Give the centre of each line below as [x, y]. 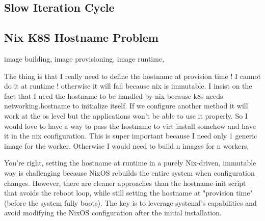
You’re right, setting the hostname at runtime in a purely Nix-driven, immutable [130, 163]
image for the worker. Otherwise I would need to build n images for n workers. [127, 145]
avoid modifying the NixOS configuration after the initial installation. [113, 213]
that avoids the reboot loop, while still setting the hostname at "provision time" [128, 193]
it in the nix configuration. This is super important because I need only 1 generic [131, 136]
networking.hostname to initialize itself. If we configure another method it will [126, 106]
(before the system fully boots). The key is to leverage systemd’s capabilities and [130, 202]
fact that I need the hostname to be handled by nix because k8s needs [114, 95]
